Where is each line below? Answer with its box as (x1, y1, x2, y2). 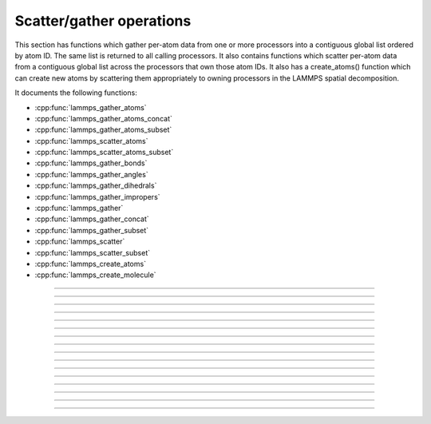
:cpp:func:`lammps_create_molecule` (34, 270, 156, 279)
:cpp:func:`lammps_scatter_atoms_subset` (34, 148, 174, 157)
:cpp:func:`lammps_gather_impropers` (34, 192, 160, 201)
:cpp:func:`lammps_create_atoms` (34, 259, 147, 268)
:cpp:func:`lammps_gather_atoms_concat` (34, 113, 173, 123)
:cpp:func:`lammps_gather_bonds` (34, 158, 148, 168)
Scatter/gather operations (14, 12, 192, 30)
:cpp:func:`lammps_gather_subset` (34, 225, 149, 235)
